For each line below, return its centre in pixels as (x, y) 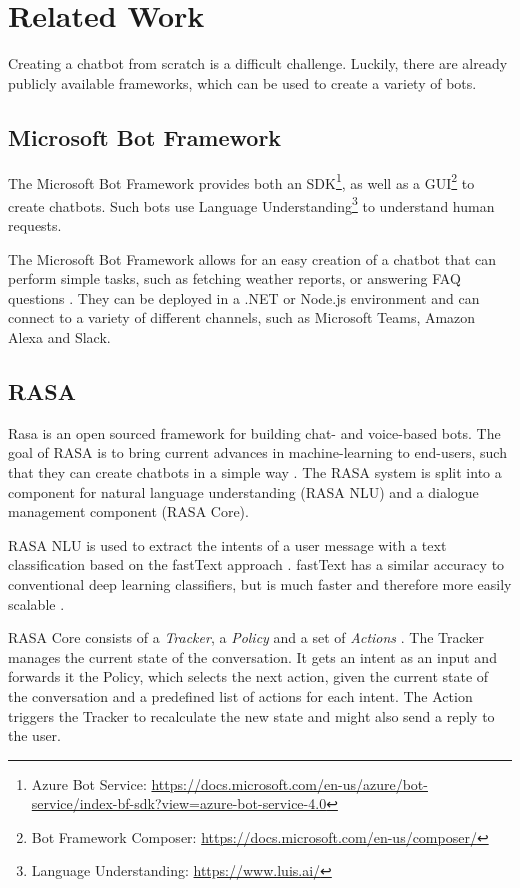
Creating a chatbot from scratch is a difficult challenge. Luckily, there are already (258, 63)
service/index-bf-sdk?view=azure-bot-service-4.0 (179, 803)
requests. (35, 225)
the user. (35, 735)
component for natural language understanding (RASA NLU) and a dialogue (243, 491)
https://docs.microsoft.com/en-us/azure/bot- (289, 783)
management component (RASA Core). (128, 511)
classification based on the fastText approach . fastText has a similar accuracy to (256, 564)
